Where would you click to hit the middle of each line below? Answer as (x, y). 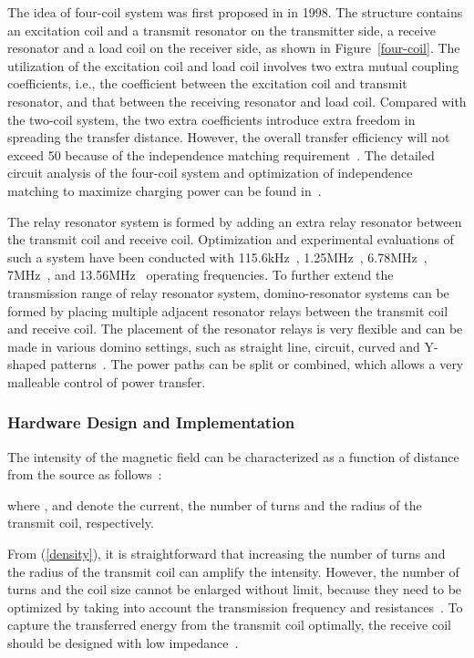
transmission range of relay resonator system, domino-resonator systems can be (228, 292)
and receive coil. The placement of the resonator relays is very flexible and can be (235, 329)
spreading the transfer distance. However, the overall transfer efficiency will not (229, 137)
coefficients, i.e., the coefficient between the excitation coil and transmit (207, 83)
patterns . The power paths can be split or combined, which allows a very (257, 364)
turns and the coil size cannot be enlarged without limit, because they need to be (235, 589)
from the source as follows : (85, 474)
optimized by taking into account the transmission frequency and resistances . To (235, 607)
